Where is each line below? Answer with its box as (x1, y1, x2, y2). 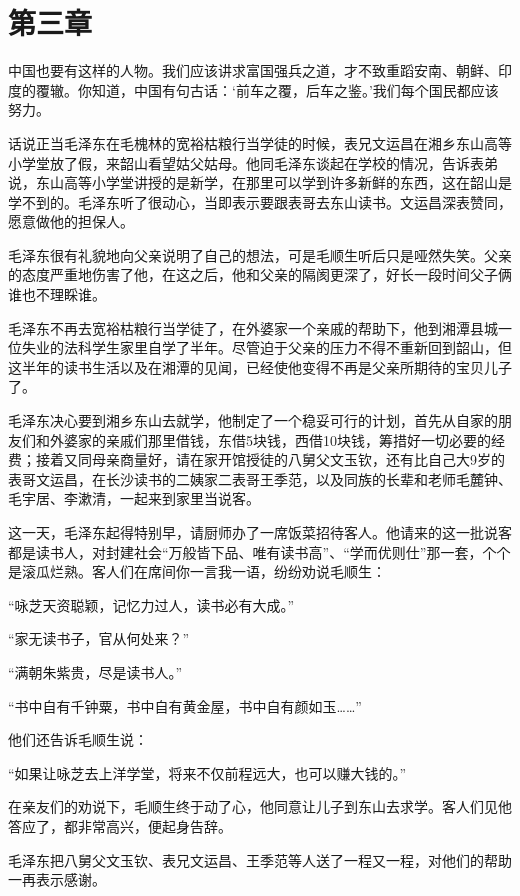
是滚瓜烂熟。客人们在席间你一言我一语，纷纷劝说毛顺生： (8, 561, 386, 582)
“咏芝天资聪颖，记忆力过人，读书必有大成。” (8, 594, 295, 615)
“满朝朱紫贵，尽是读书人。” (8, 661, 183, 682)
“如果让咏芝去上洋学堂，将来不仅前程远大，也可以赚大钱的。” (8, 762, 407, 783)
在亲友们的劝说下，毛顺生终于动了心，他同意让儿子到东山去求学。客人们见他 (8, 796, 512, 817)
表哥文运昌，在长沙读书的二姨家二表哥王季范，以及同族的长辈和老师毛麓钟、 (8, 468, 512, 489)
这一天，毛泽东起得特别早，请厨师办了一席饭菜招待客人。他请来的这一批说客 (8, 522, 512, 542)
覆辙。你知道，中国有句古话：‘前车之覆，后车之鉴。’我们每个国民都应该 (35, 79, 499, 100)
